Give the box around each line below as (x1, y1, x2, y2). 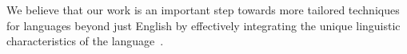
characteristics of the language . (6, 33, 164, 49)
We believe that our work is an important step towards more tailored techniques (6, 2, 400, 17)
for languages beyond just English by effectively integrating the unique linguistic (6, 17, 401, 33)
